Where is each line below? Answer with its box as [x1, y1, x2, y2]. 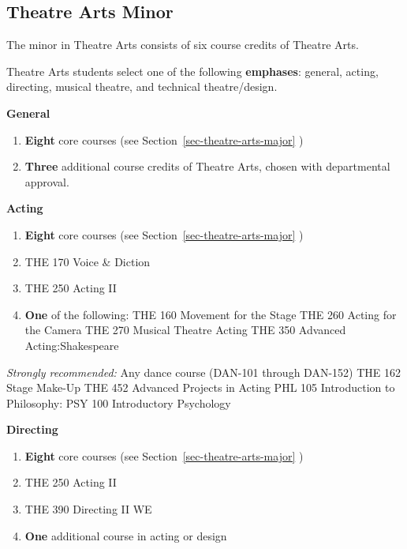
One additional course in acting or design [24, 527, 227, 543]
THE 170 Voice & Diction [24, 253, 151, 269]
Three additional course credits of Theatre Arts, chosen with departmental [24, 158, 390, 175]
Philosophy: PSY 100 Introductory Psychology [6, 394, 231, 411]
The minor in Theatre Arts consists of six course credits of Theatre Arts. [6, 36, 359, 53]
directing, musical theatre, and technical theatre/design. [6, 78, 278, 95]
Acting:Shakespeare [24, 337, 119, 353]
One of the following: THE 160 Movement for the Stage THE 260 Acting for [24, 306, 397, 322]
